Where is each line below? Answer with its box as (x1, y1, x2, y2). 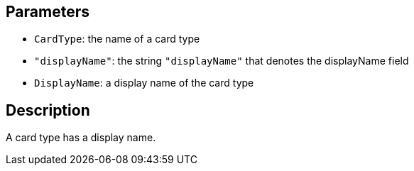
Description (6, 101, 90, 119)
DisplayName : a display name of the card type (34, 77, 254, 89)
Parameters (6, 3, 89, 21)
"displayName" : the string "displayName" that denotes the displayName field (34, 55, 409, 67)
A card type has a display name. (6, 131, 156, 144)
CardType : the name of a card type (34, 33, 200, 45)
